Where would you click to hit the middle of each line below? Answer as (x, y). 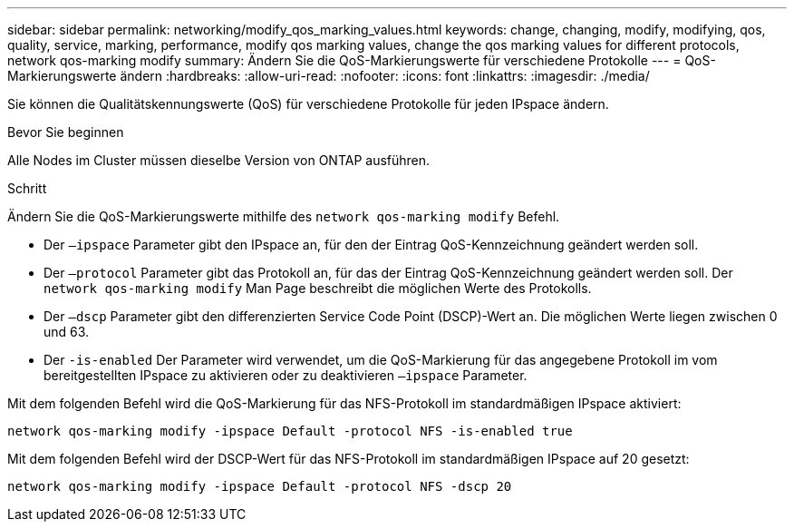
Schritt (27, 188)
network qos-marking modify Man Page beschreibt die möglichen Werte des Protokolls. (318, 288)
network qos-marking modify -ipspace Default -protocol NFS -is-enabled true (290, 431)
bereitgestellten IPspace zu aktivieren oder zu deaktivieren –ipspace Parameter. (286, 375)
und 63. (67, 332)
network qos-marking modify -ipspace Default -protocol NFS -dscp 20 (260, 486)
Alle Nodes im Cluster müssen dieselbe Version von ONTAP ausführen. (219, 160)
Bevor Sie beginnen (66, 132)
